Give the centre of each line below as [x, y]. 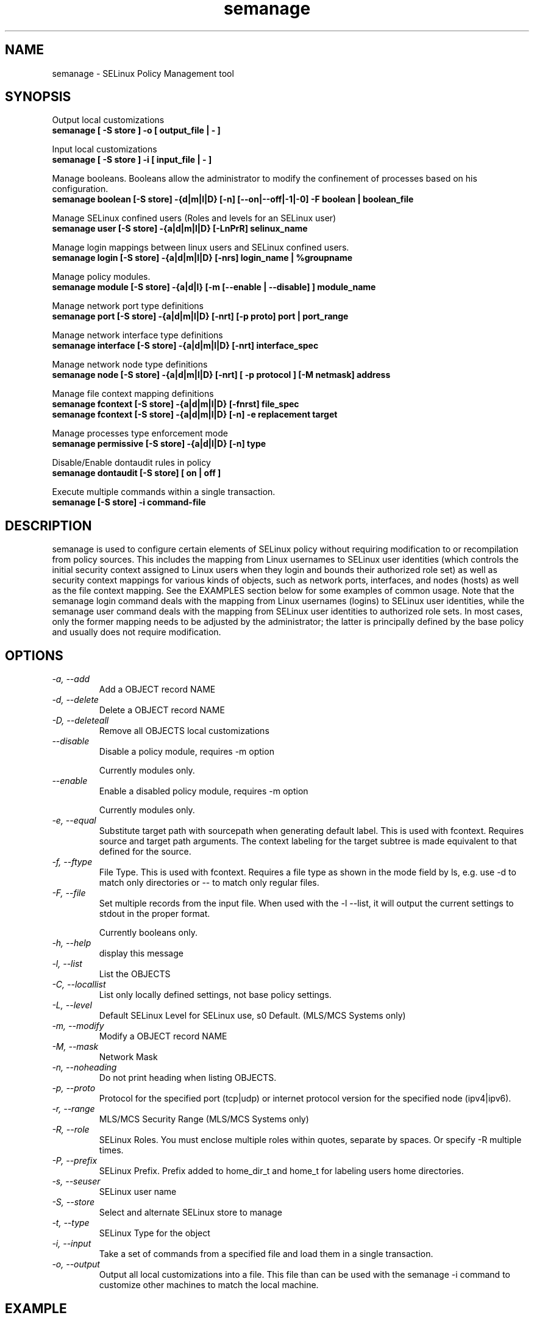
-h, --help [72, 943]
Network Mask [128, 1057]
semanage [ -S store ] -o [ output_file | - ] [136, 130]
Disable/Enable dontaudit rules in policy [131, 463]
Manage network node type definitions [130, 365]
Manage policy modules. [101, 277]
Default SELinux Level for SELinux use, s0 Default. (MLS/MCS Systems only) [252, 1016]
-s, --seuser [76, 1181]
